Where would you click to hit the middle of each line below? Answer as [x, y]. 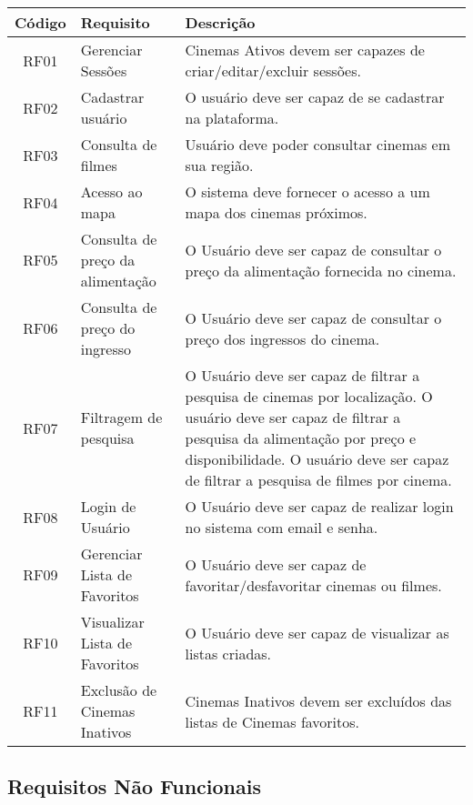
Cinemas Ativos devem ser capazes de [305, 50]
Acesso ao [111, 191]
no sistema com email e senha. [282, 527]
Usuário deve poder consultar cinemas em [318, 144]
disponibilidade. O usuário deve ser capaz [317, 459]
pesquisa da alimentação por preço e [301, 438]
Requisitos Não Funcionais [135, 786]
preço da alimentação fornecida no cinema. [321, 270]
